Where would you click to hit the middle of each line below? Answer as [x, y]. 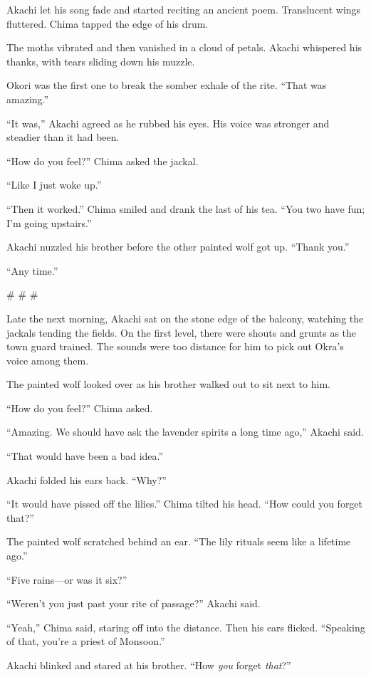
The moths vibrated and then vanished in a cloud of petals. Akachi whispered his [184, 47]
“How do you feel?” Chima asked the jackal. [103, 161]
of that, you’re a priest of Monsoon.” [86, 641]
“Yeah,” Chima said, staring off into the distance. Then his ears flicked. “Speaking [186, 627]
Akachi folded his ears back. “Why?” [87, 479]
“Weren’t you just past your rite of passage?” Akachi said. [134, 603]
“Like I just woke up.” [54, 185]
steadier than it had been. [63, 137]
